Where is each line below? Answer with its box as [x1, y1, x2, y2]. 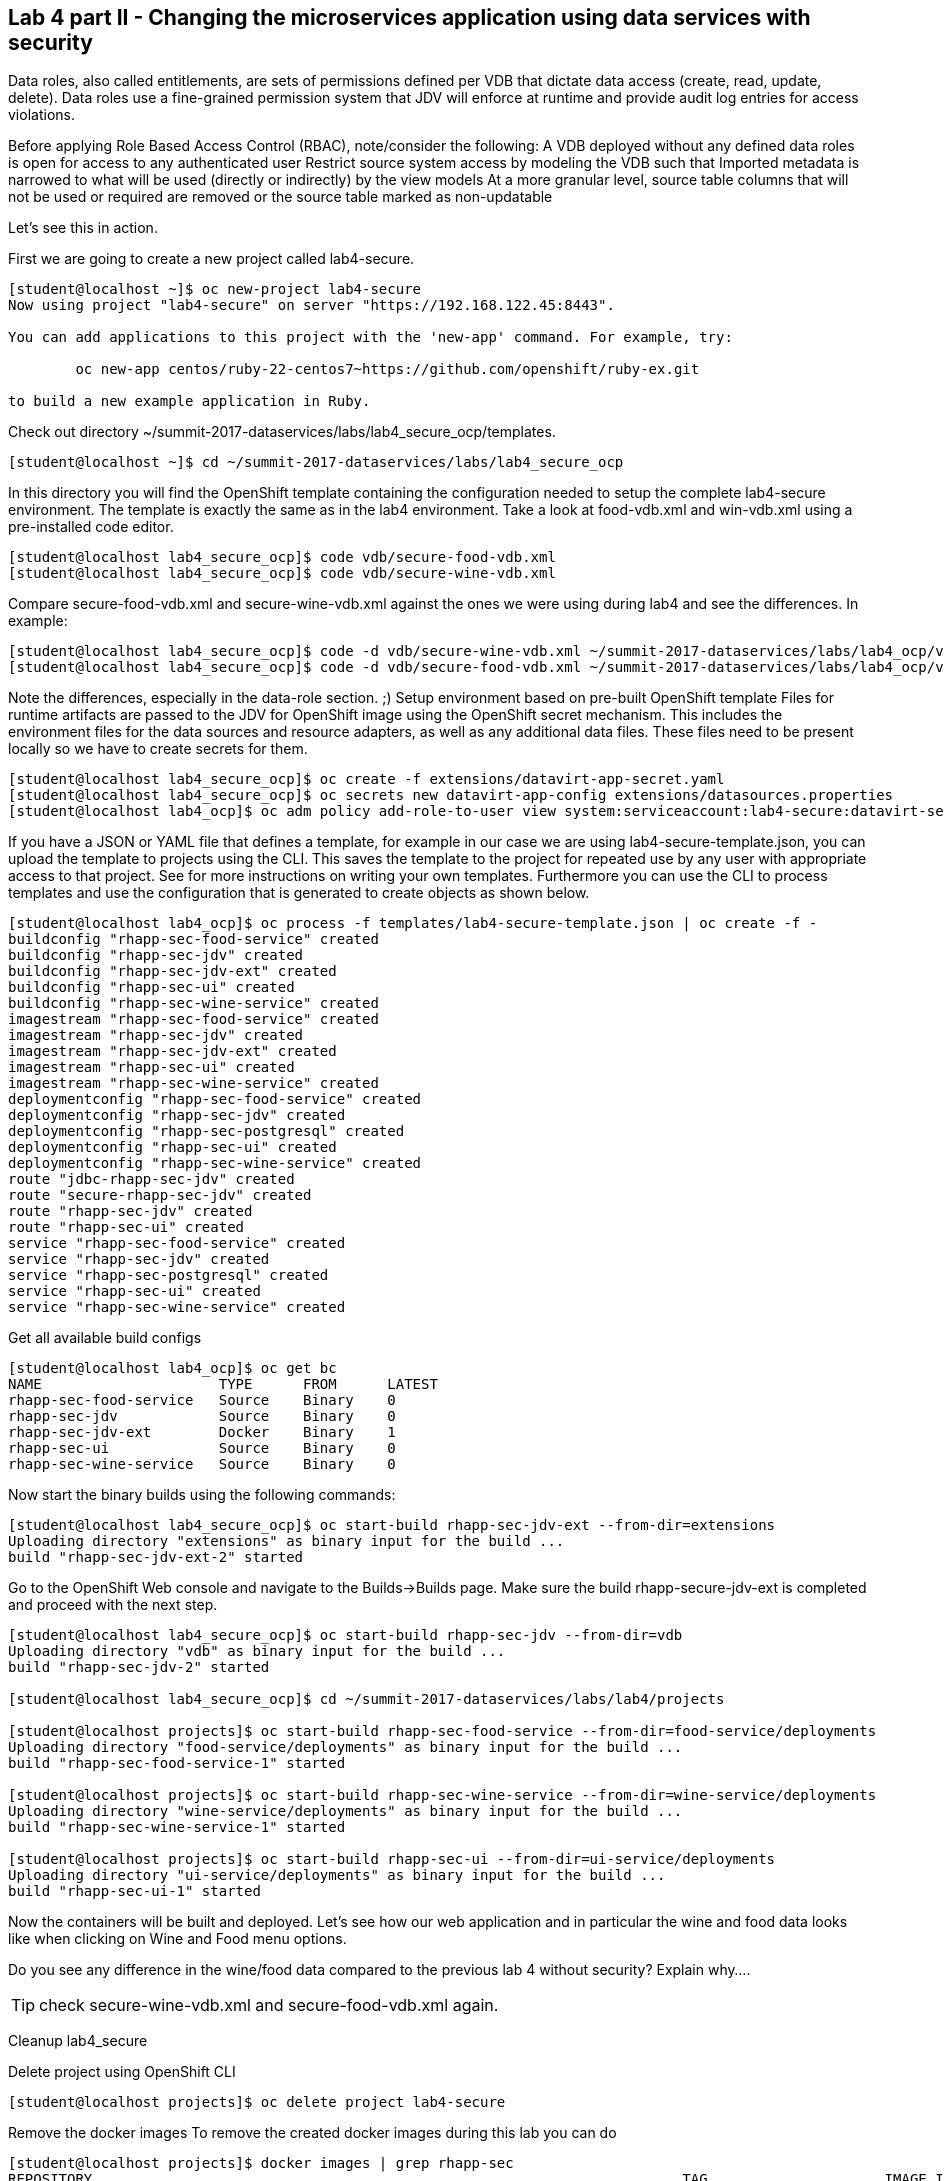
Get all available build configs [8, 1329, 202, 1347]
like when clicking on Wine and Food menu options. [8, 1930, 347, 1948]
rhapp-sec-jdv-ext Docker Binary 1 [8, 1424, 396, 1441]
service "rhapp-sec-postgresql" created [8, 1267, 329, 1284]
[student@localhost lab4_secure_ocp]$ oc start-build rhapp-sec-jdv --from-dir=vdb [8, 1627, 683, 1644]
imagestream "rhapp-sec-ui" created [8, 1059, 295, 1076]
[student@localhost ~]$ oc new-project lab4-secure [8, 281, 422, 298]
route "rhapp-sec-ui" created [8, 1219, 245, 1236]
